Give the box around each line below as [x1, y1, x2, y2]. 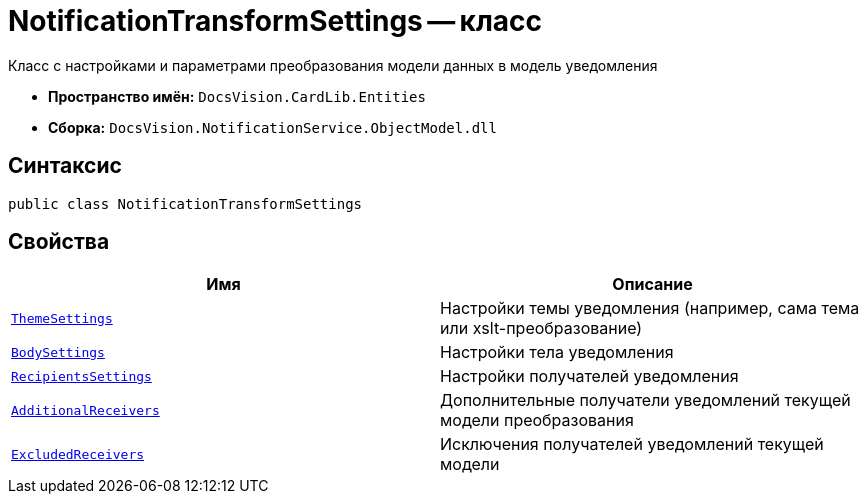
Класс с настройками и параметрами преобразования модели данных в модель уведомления [8, 56, 658, 74]
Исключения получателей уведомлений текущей [440, 434, 824, 455]
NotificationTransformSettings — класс [8, 4, 543, 38]
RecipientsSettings [11, 368, 152, 384]
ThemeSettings [11, 310, 113, 326]
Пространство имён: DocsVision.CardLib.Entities [48, 87, 426, 105]
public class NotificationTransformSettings [8, 195, 363, 212]
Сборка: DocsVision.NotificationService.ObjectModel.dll [48, 118, 497, 136]
